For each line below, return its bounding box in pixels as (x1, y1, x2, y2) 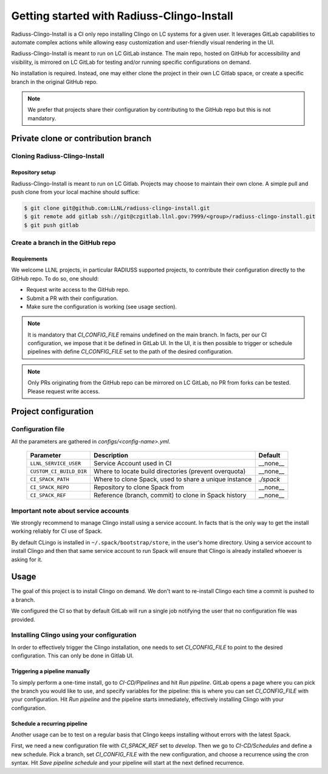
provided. (11, 615, 36, 623)
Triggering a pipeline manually (11, 668, 91, 675)
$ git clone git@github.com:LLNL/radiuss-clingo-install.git (24, 205, 210, 212)
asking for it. (11, 556, 43, 563)
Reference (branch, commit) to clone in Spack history (93, 491, 247, 499)
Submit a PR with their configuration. (26, 295, 118, 302)
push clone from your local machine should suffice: (11, 188, 140, 196)
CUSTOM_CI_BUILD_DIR (30, 468, 87, 474)
